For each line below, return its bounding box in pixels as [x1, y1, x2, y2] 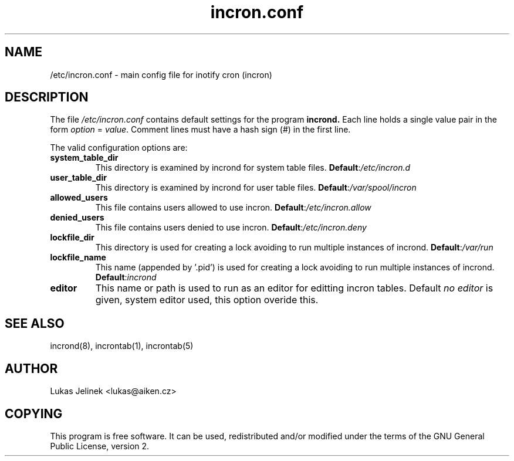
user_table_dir [50, 172, 107, 183]
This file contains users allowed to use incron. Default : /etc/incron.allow [95, 202, 371, 213]
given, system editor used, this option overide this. [95, 294, 319, 306]
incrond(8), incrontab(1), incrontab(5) [50, 341, 194, 351]
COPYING [5, 406, 63, 421]
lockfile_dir [50, 232, 94, 243]
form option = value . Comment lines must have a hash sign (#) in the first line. [50, 124, 351, 135]
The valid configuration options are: [50, 143, 188, 153]
